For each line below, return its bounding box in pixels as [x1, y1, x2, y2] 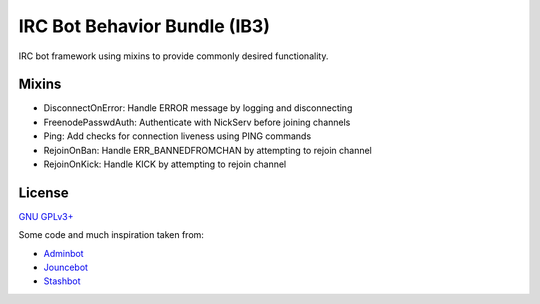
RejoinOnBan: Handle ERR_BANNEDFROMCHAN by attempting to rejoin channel [43, 144, 372, 156]
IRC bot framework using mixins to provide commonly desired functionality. [18, 50, 329, 62]
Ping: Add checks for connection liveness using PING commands [43, 130, 312, 142]
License [18, 184, 69, 201]
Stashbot [43, 275, 81, 287]
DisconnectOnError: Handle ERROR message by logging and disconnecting [43, 102, 353, 114]
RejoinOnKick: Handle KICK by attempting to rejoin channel [43, 158, 287, 170]
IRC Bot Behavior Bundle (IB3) [18, 15, 270, 37]
